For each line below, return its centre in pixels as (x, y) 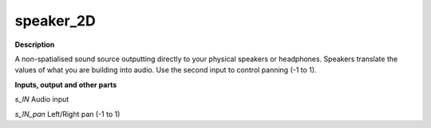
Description (35, 45)
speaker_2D (55, 21)
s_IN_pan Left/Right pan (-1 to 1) (67, 114)
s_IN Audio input (42, 99)
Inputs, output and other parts (66, 84)
